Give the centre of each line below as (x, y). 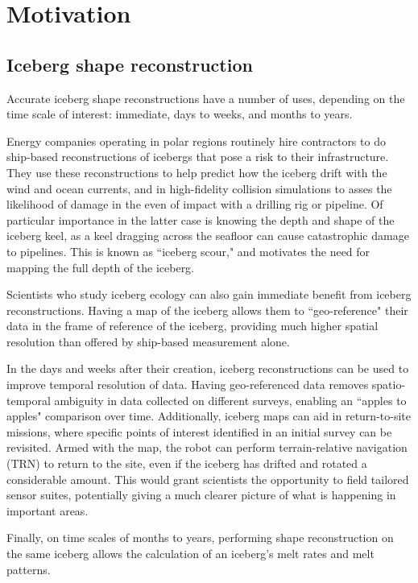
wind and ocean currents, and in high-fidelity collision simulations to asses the (199, 188)
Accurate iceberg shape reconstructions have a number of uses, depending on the (206, 98)
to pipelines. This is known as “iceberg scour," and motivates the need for (188, 251)
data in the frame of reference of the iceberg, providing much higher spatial (192, 326)
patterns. (29, 569)
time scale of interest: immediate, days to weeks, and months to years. (180, 114)
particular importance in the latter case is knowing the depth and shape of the (201, 219)
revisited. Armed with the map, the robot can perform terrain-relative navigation (207, 447)
